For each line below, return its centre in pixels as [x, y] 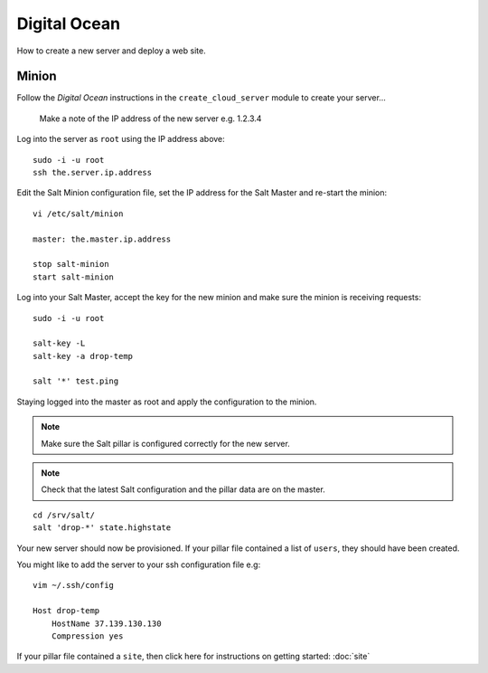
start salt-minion [74, 277]
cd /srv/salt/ [64, 515]
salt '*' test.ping [76, 381]
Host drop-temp [66, 611]
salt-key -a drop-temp [83, 356]
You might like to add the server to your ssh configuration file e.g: [139, 564]
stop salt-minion [71, 264]
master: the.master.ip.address [102, 239]
